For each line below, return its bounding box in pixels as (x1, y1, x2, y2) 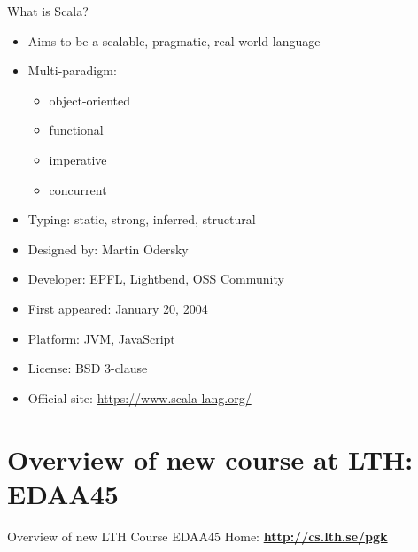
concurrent (49, 180, 107, 198)
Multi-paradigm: (27, 61, 117, 80)
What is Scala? (7, 2, 89, 19)
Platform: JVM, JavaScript (27, 329, 175, 347)
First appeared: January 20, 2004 (27, 299, 208, 317)
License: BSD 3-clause (27, 359, 148, 377)
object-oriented (49, 90, 131, 109)
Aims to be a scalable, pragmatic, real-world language (27, 31, 321, 50)
